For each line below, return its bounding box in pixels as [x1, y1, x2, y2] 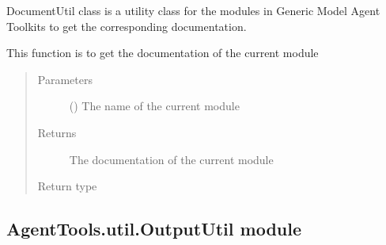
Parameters [37, 71, 93, 87]
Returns [37, 124, 77, 140]
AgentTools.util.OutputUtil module [6, 216, 302, 241]
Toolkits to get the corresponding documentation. [6, 17, 247, 34]
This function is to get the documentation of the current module [6, 44, 319, 61]
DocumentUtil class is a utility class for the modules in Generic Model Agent [6, 2, 380, 18]
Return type [37, 178, 97, 194]
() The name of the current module [69, 98, 240, 114]
